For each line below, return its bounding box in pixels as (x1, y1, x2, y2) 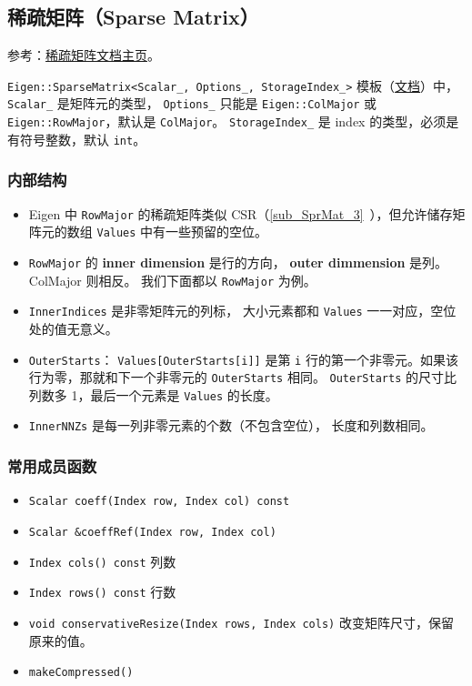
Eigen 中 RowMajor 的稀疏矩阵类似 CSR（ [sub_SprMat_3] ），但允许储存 (28, 204, 453, 223)
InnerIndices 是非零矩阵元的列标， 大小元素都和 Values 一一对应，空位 (28, 301, 457, 320)
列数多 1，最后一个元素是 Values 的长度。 (28, 385, 278, 404)
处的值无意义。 (28, 318, 118, 338)
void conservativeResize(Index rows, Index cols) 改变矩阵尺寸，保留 (28, 612, 454, 631)
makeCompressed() (28, 666, 134, 680)
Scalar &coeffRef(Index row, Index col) (28, 526, 276, 540)
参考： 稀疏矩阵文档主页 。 (7, 45, 160, 65)
